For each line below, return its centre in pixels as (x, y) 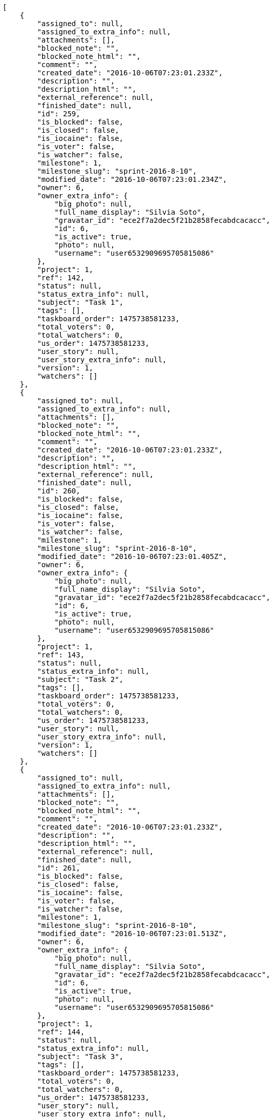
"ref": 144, (61, 1032)
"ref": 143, (61, 655)
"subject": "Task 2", (80, 679)
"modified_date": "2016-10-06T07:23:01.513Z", (132, 934)
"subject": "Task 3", (80, 1057)
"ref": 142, (61, 278)
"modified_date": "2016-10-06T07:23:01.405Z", (132, 556)
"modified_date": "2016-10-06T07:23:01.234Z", (132, 179)
